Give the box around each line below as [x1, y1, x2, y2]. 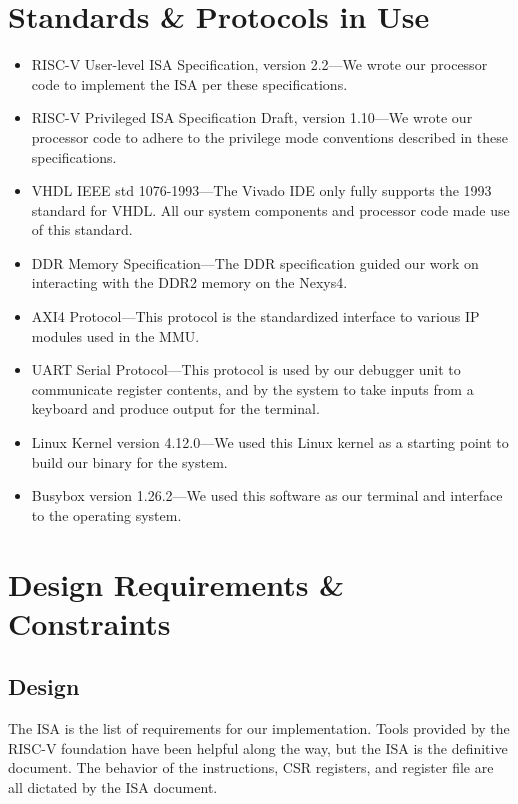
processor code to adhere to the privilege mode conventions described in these [31, 126, 508, 147]
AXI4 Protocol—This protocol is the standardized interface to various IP [31, 306, 480, 327]
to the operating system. [31, 504, 182, 525]
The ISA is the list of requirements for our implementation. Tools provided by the [8, 718, 510, 739]
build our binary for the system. [31, 451, 228, 472]
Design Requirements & [8, 563, 345, 604]
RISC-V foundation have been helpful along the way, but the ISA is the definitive [8, 737, 508, 758]
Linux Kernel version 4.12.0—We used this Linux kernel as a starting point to [31, 432, 509, 453]
